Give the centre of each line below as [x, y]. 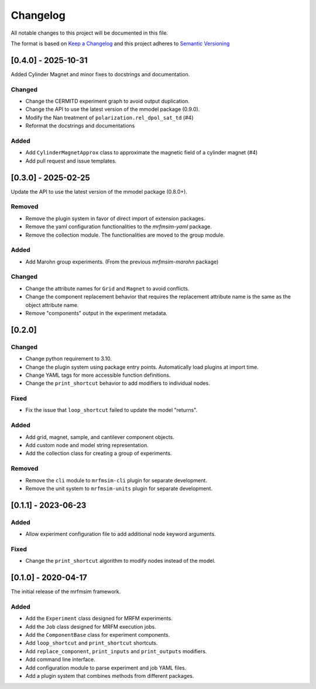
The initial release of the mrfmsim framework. [66, 592]
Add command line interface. [61, 660]
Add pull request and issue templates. [71, 161]
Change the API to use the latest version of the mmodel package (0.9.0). [113, 109]
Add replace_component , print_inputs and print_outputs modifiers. [116, 651]
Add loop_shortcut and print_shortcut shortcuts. [92, 643]
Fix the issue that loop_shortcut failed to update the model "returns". [111, 410]
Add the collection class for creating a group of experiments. [99, 453]
